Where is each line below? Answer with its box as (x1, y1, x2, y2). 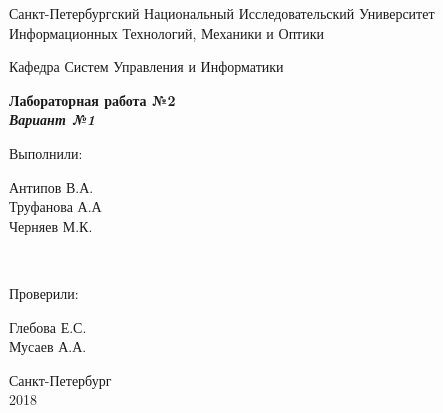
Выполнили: (9, 142, 83, 163)
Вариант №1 (9, 109, 96, 130)
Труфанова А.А (9, 196, 102, 217)
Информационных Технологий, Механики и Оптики (9, 22, 325, 43)
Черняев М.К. (9, 215, 93, 236)
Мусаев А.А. (9, 336, 87, 357)
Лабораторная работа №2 (9, 89, 176, 110)
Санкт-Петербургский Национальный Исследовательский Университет (9, 3, 435, 23)
